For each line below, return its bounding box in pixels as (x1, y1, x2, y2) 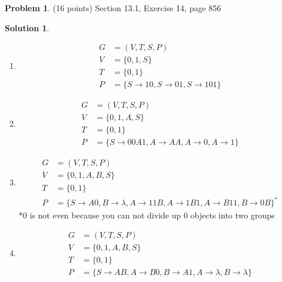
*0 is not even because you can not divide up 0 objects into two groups (18, 209, 275, 221)
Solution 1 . (5, 21, 49, 34)
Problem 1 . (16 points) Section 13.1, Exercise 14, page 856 (5, 2, 221, 14)
